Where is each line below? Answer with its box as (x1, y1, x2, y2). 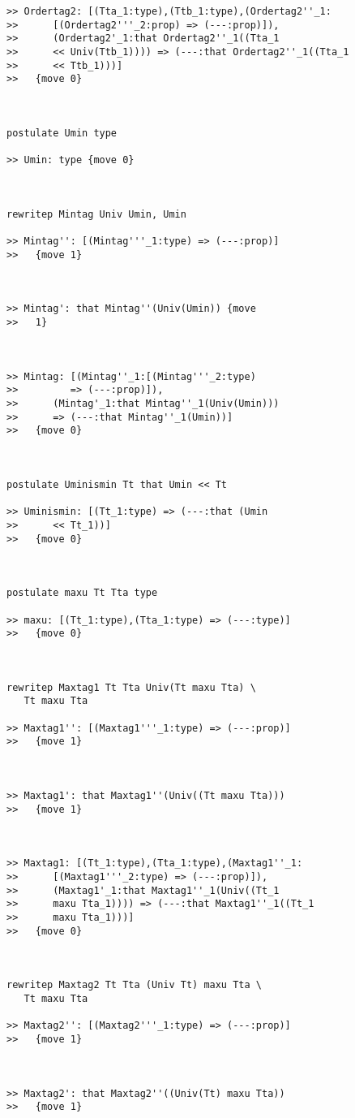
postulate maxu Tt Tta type (6, 587, 158, 599)
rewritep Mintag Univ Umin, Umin (6, 208, 186, 220)
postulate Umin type (6, 127, 118, 139)
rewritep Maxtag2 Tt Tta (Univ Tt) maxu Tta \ (6, 979, 262, 991)
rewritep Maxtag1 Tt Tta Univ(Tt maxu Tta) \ (6, 681, 256, 693)
